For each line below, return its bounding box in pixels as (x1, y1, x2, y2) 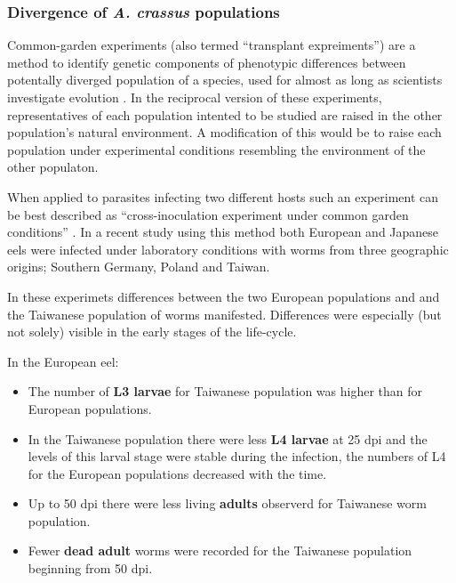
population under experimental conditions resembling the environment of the (7, 140, 426, 158)
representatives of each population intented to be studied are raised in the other (7, 105, 443, 124)
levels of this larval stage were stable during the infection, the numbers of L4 (28, 447, 446, 466)
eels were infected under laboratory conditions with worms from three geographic (7, 239, 449, 258)
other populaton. (7, 158, 99, 176)
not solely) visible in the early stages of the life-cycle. (7, 322, 297, 341)
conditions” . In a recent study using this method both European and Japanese (7, 223, 439, 241)
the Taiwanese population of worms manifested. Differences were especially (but (7, 304, 442, 323)
